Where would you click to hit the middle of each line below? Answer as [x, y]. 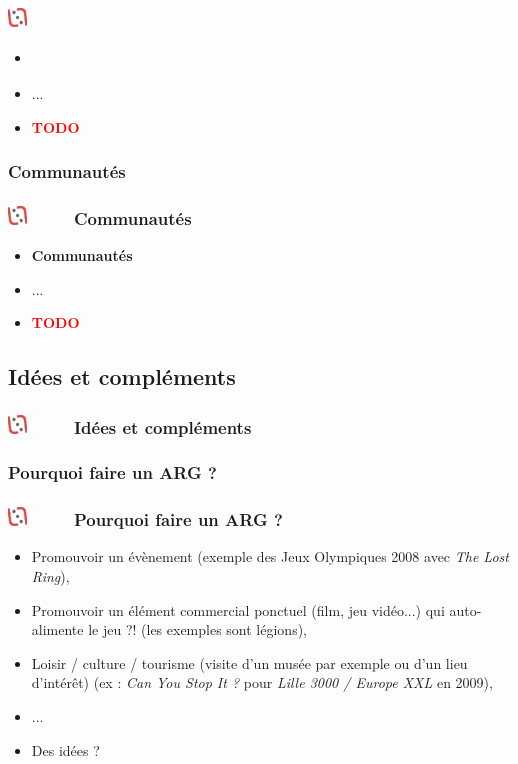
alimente [57, 629]
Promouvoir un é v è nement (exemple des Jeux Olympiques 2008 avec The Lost [270, 556]
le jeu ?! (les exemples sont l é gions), [197, 629]
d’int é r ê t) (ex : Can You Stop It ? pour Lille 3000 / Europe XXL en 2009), [262, 682]
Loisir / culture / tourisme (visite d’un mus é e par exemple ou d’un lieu [249, 662]
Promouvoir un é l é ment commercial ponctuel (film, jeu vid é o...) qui [238, 609]
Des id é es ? [65, 749]
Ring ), [50, 576]
